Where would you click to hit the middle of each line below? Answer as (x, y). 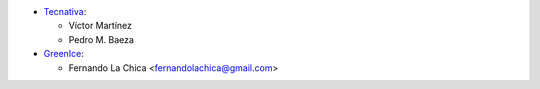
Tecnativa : (65, 11)
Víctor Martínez (100, 26)
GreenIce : (64, 54)
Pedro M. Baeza (101, 39)
